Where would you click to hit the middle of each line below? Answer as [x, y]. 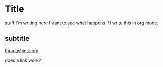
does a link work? [23, 60]
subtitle [17, 38]
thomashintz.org [22, 50]
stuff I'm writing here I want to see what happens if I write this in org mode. [82, 23]
